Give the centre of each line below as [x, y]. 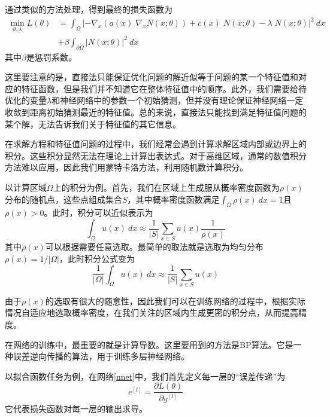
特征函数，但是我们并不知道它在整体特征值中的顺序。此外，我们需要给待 [164, 88]
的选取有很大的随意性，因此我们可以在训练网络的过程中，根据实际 [175, 300]
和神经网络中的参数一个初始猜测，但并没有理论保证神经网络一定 [178, 100]
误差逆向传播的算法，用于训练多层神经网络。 [101, 356]
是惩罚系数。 [51, 57]
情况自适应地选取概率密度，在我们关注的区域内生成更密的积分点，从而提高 [152, 312]
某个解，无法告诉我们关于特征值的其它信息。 [93, 123]
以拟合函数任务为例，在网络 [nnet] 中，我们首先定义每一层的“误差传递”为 [145, 376]
